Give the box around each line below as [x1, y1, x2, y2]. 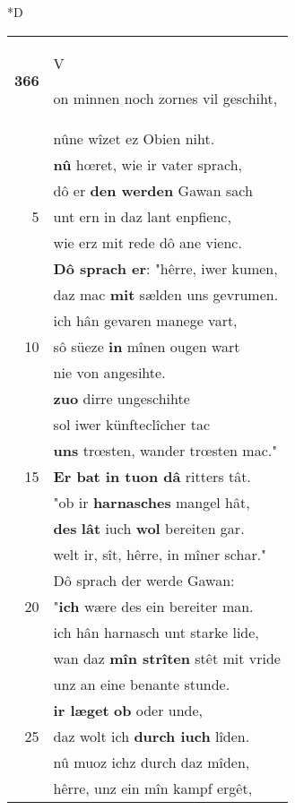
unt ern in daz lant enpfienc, [53, 205, 231, 227]
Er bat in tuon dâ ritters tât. [53, 465, 251, 487]
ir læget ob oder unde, [53, 699, 204, 720]
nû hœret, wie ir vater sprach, [53, 153, 243, 175]
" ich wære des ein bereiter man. [53, 595, 254, 616]
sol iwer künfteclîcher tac [53, 413, 210, 435]
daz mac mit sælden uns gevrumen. [53, 283, 279, 305]
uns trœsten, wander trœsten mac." [53, 439, 278, 461]
